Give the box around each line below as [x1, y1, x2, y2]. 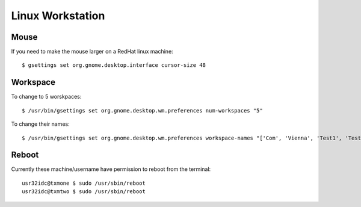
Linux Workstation [11, 9, 105, 22]
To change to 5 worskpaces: [11, 93, 82, 100]
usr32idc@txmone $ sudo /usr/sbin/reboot [22, 179, 146, 187]
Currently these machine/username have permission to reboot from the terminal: [11, 165, 211, 173]
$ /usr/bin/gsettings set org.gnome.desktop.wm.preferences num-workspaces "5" [22, 107, 263, 114]
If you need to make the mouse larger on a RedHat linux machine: [11, 48, 174, 55]
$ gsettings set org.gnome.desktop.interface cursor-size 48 [22, 62, 206, 69]
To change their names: [11, 120, 70, 128]
